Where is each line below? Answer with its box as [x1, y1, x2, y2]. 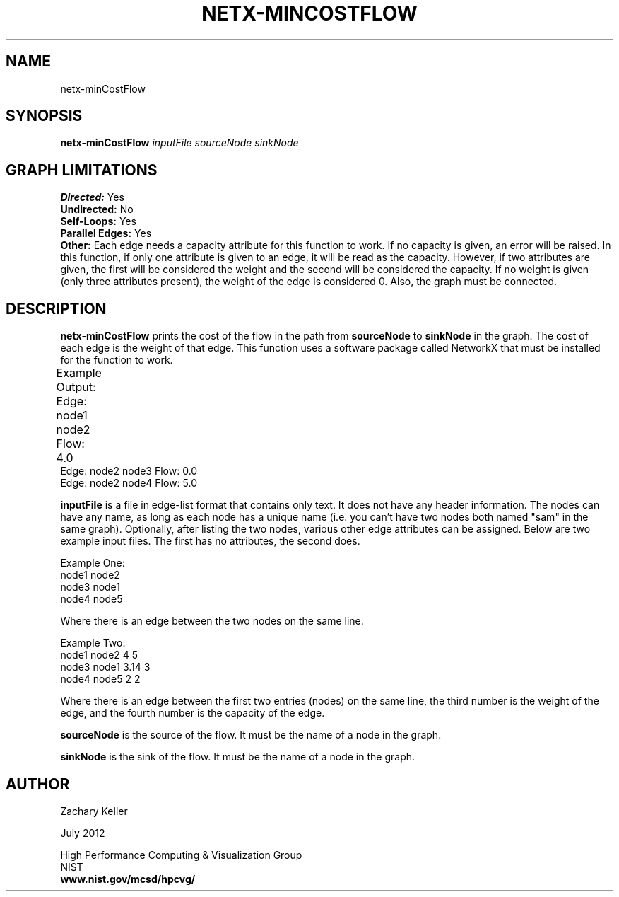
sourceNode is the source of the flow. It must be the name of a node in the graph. [60, 729, 442, 741]
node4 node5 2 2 [60, 673, 141, 685]
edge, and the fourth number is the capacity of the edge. [60, 707, 325, 719]
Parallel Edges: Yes [60, 227, 152, 240]
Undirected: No [60, 203, 134, 216]
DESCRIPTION [6, 299, 107, 318]
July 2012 [60, 826, 105, 839]
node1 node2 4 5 [60, 649, 138, 661]
